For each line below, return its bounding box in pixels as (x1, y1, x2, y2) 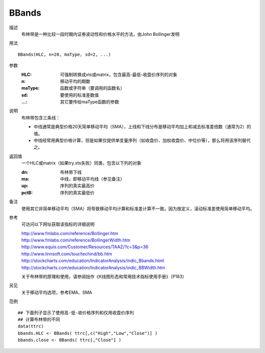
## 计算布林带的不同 (18, 317, 60, 322)
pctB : (21, 189, 33, 195)
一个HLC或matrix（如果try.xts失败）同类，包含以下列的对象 (21, 160, 142, 166)
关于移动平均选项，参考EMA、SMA (21, 289, 93, 295)
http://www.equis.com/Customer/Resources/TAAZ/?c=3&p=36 (21, 244, 149, 250)
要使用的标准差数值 (60, 92, 99, 98)
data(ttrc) (18, 324, 44, 329)
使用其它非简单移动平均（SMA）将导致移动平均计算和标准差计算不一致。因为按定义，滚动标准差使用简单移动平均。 (21, 206, 255, 212)
